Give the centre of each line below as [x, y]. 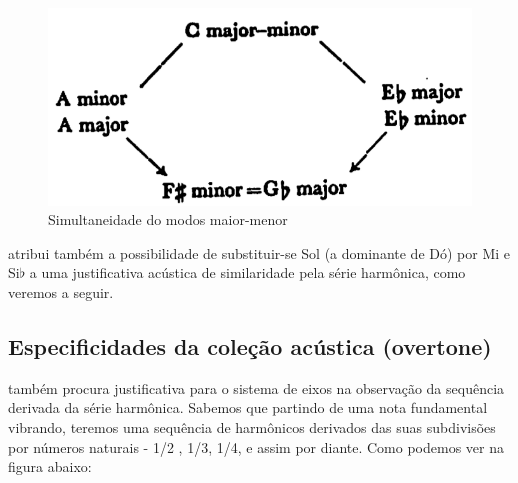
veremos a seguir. [61, 292]
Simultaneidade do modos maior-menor [168, 219]
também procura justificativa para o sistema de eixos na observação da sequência [256, 387]
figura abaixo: [50, 466]
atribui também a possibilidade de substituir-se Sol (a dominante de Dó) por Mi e [259, 252]
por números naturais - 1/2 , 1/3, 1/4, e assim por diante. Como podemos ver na [256, 446]
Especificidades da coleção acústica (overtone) [250, 346]
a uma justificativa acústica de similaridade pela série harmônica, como [247, 272]
